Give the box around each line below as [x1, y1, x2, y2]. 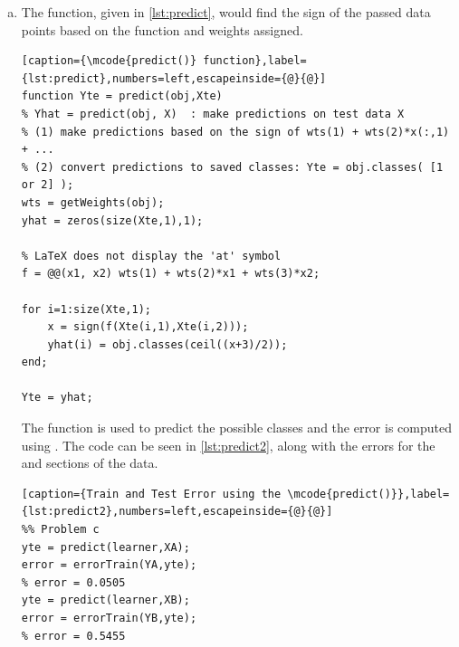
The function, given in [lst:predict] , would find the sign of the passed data [21, 3, 431, 21]
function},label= [203, 54, 307, 68]
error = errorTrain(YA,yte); [21, 558, 197, 572]
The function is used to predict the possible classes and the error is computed [21, 418, 452, 437]
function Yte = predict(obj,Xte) [21, 90, 223, 103]
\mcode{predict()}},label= [287, 487, 450, 500]
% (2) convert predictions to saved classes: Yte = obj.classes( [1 [21, 160, 444, 174]
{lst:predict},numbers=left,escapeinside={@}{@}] [21, 71, 327, 85]
